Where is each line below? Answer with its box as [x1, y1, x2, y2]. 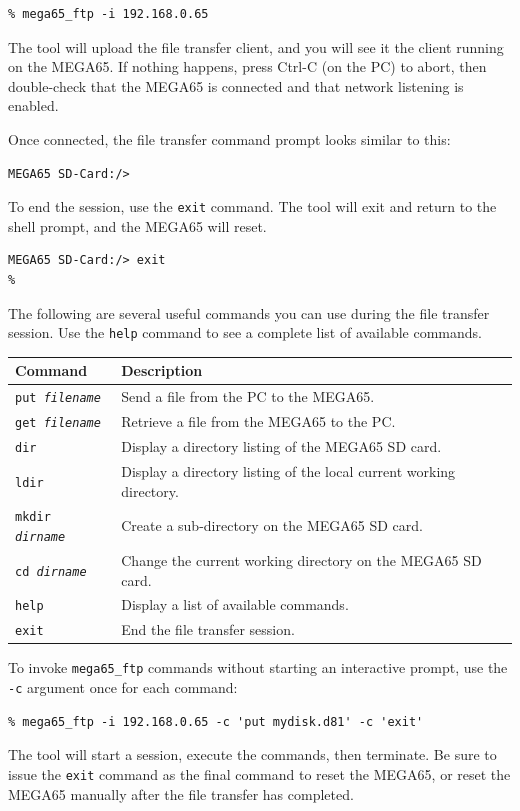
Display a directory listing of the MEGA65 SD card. [121, 436, 442, 457]
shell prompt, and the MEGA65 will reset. [8, 215, 267, 236]
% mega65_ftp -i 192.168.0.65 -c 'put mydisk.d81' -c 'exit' [8, 714, 424, 729]
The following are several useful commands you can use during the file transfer [8, 302, 490, 323]
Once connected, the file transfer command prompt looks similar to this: [8, 128, 451, 149]
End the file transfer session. [121, 619, 295, 640]
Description [121, 360, 203, 381]
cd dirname [15, 564, 87, 579]
